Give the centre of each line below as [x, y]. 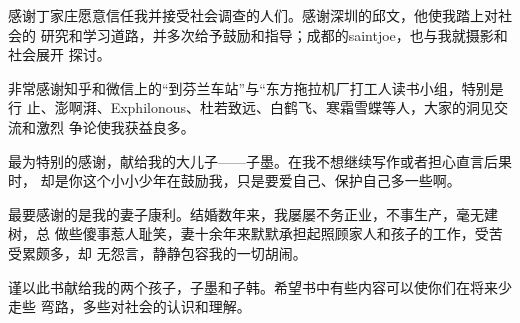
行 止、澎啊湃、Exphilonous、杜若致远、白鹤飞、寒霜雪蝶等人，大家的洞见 [251, 107]
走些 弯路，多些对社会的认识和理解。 [129, 306]
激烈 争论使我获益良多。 [115, 126]
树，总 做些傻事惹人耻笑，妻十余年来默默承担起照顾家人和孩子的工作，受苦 [255, 233]
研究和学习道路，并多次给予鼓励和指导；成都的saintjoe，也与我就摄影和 [274, 34]
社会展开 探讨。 [59, 54]
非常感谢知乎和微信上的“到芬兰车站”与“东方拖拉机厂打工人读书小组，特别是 [256, 87]
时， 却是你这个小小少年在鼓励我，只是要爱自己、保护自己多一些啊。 [234, 180]
